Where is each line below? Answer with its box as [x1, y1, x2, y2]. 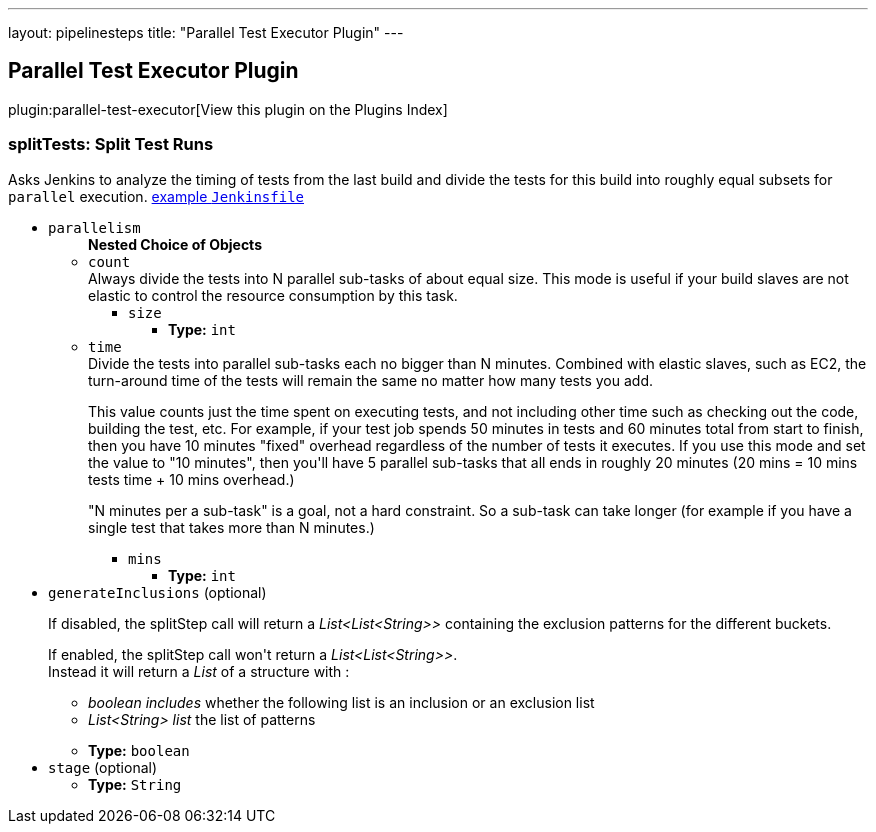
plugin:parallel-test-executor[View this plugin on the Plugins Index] [8, 100, 448, 118]
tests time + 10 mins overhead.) [88, 470, 295, 488]
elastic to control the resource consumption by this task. [88, 286, 458, 304]
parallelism [48, 219, 141, 236]
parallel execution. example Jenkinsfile [8, 187, 305, 205]
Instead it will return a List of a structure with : [48, 662, 350, 680]
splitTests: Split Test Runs [8, 134, 214, 155]
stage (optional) [48, 758, 158, 776]
